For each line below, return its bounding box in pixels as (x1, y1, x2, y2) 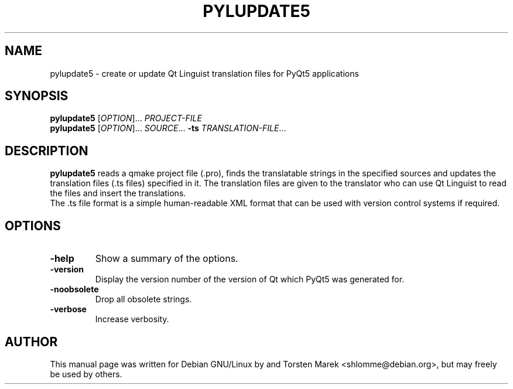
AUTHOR (5, 334, 58, 349)
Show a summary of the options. (95, 252, 238, 265)
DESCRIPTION (5, 143, 88, 158)
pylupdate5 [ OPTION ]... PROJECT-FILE (50, 113, 202, 124)
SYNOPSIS (5, 88, 69, 104)
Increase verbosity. (95, 314, 169, 325)
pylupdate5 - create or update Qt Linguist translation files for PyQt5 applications (50, 68, 359, 79)
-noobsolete (50, 284, 99, 295)
